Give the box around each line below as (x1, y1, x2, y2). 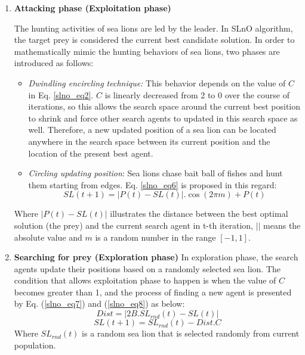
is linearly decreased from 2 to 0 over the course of (104, 88, 289, 101)
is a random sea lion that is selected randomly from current (82, 327, 300, 340)
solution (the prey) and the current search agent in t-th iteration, (14, 219, 253, 231)
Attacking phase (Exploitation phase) (14, 2, 171, 14)
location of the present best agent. (28, 147, 153, 159)
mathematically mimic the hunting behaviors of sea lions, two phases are (14, 45, 280, 57)
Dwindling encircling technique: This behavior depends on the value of (28, 76, 286, 89)
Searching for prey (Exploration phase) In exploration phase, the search (14, 251, 298, 263)
